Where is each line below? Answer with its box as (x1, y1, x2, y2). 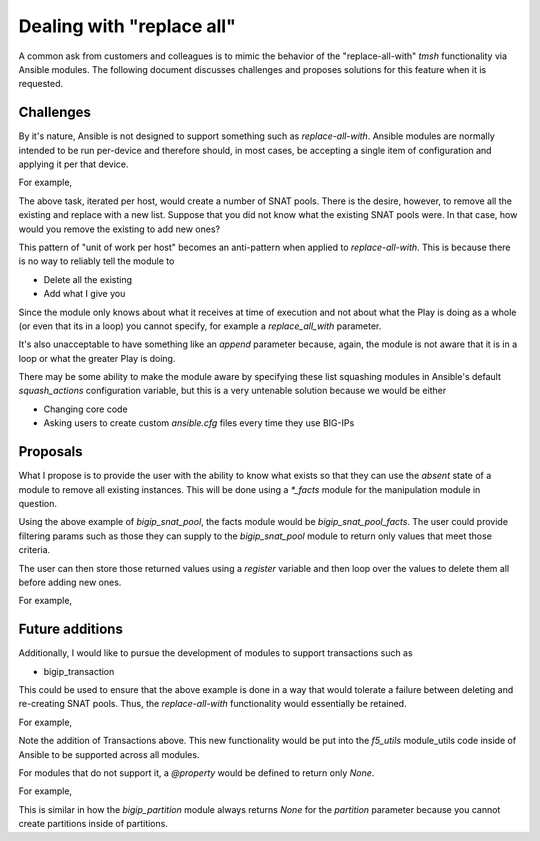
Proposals (18, 443, 84, 460)
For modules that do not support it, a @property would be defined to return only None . (18, 766, 375, 779)
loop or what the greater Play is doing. (18, 352, 176, 364)
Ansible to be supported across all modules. (18, 748, 200, 760)
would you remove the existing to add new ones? (18, 223, 220, 235)
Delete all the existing (43, 273, 132, 285)
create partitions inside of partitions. (18, 818, 169, 830)
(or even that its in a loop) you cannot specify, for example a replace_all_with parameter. (18, 320, 382, 332)
